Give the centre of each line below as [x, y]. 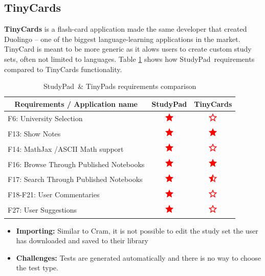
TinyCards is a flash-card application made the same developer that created [126, 29]
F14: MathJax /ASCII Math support [66, 148]
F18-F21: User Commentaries [54, 194]
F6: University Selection [45, 118]
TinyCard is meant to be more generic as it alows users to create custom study [128, 49]
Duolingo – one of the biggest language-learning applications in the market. [122, 39]
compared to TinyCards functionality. [63, 69]
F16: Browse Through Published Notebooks [76, 164]
